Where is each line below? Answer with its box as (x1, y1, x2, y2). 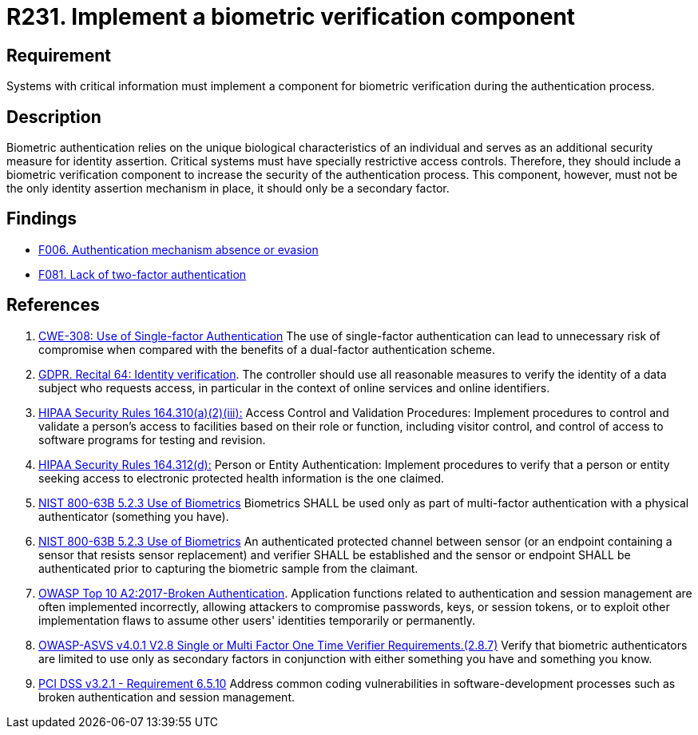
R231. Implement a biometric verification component (6, 3, 576, 30)
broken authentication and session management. (38, 689, 295, 704)
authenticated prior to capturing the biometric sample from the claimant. (38, 561, 418, 575)
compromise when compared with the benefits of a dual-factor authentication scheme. (38, 342, 495, 356)
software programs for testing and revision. (38, 432, 266, 447)
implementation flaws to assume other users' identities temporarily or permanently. (38, 613, 475, 627)
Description (6, 106, 101, 127)
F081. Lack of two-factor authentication (38, 267, 247, 281)
